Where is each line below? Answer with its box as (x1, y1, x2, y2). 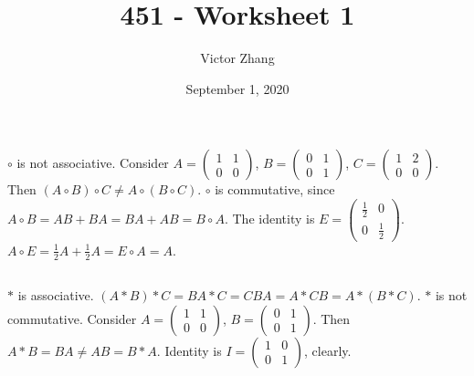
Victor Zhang (200, 48, 275, 68)
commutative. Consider (7, 308, 137, 328)
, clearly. (304, 340, 352, 360)
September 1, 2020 (185, 78, 290, 98)
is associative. (17, 285, 94, 304)
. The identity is (224, 208, 315, 227)
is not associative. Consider (16, 153, 169, 172)
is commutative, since (215, 180, 335, 199)
